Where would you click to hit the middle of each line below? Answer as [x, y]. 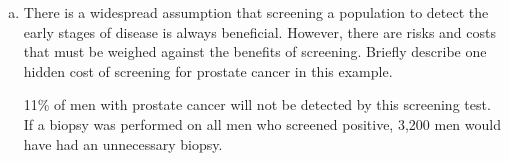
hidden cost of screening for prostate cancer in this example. [208, 70]
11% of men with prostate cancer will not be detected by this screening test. [257, 104]
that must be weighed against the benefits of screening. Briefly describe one [255, 51]
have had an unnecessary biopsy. [123, 143]
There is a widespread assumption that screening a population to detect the [256, 12]
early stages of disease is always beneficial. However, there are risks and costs [260, 31]
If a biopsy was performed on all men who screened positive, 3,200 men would [262, 123]
